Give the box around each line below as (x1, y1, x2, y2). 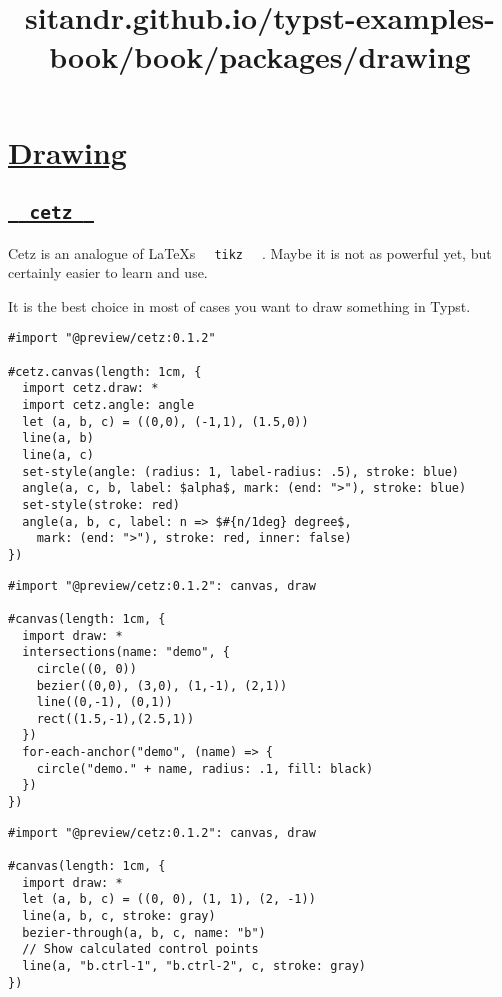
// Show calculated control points (22, 942, 259, 957)
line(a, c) (22, 447, 94, 462)
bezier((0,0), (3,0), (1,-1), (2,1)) (36, 678, 288, 693)
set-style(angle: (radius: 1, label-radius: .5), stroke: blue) (22, 464, 460, 479)
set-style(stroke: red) (22, 497, 180, 512)
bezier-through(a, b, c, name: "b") (22, 925, 266, 940)
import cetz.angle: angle (22, 398, 195, 412)
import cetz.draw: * (22, 381, 159, 396)
